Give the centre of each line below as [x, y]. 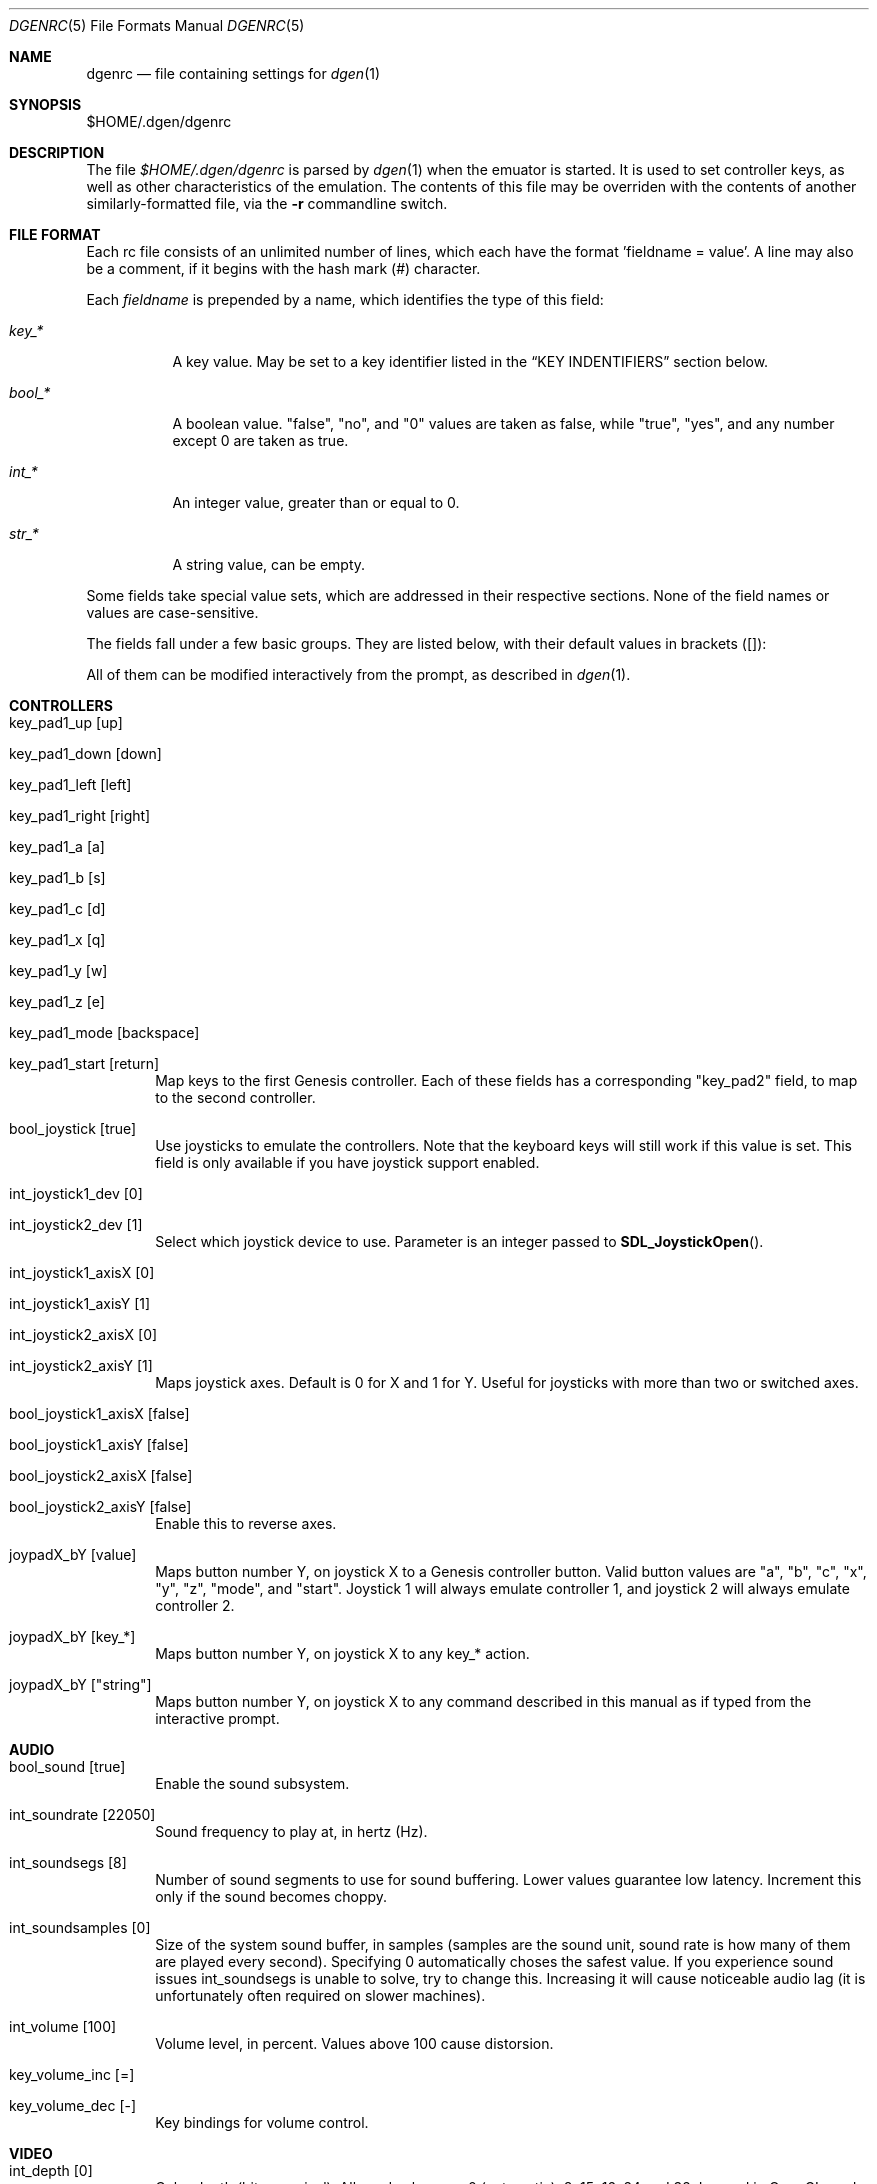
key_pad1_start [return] [84, 1063]
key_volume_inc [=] [72, 2074]
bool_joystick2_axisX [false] [101, 1475]
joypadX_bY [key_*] [72, 1636]
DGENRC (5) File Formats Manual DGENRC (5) [157, 25]
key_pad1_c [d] [57, 908]
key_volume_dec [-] [73, 2105]
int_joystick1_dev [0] [76, 1193]
